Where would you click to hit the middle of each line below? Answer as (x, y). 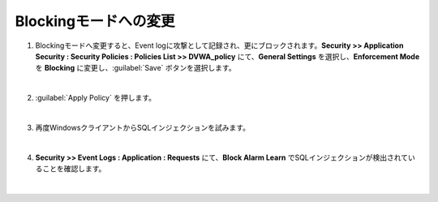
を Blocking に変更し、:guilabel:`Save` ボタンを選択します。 (135, 68)
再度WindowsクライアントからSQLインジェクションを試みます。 (143, 127)
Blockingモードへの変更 (95, 21)
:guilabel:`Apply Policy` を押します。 (95, 98)
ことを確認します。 (74, 169)
